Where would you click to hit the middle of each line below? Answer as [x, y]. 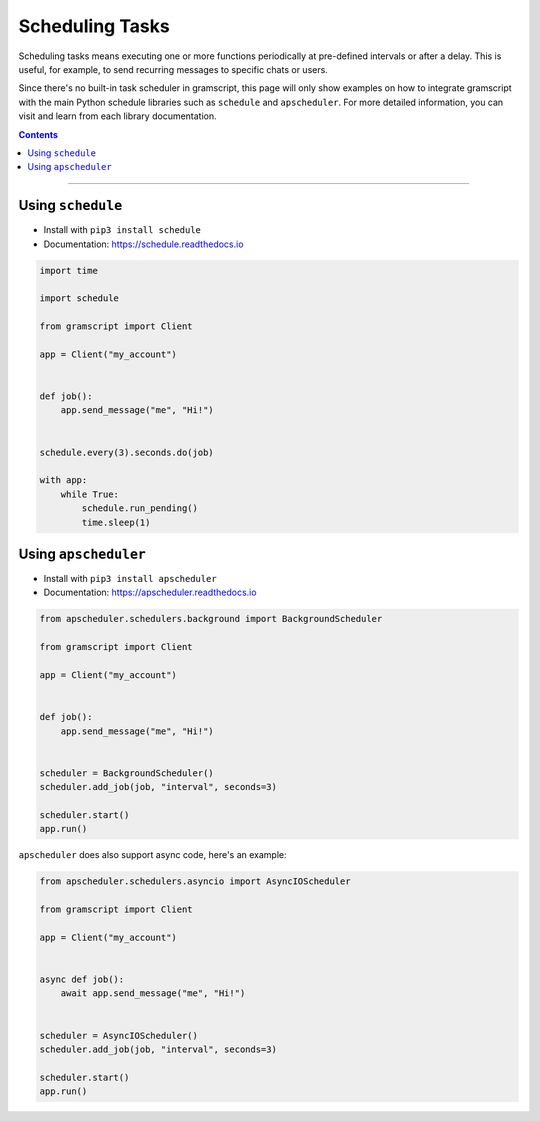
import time [69, 270]
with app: [63, 480]
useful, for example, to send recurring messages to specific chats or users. [173, 69]
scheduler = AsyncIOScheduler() [119, 1035]
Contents [38, 134]
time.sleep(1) [116, 522]
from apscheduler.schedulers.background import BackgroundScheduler [211, 619]
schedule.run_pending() [140, 508]
